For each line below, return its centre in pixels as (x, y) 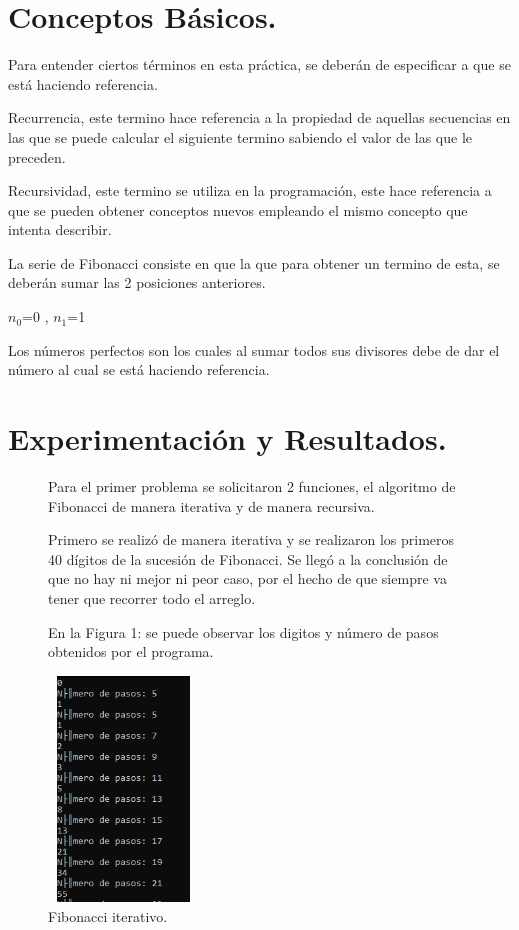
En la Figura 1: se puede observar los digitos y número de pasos (243, 631)
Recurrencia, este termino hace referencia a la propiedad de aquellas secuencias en (259, 117)
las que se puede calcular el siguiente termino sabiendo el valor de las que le (240, 136)
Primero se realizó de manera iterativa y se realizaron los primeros (251, 539)
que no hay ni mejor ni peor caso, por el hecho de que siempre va (247, 578)
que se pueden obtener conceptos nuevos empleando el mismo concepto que (238, 209)
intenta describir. (60, 229)
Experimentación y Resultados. (227, 438)
